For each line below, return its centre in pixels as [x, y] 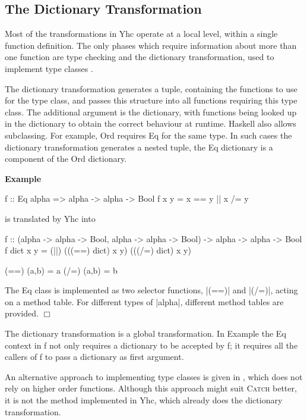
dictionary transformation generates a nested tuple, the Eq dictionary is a [139, 147]
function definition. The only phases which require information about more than [151, 45]
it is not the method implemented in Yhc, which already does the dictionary [144, 400]
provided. [22, 313]
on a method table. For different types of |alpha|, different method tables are [144, 301]
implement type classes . [49, 68]
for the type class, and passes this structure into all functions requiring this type [151, 100]
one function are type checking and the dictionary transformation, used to [140, 57]
